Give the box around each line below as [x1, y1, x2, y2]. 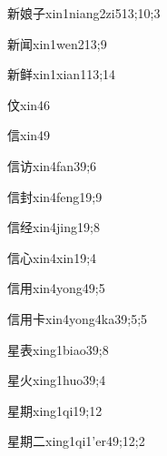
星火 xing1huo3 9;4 [7, 370, 106, 390]
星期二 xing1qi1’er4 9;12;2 [7, 431, 145, 451]
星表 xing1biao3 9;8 [7, 339, 109, 359]
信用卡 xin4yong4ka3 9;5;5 [7, 309, 148, 328]
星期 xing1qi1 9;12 [7, 400, 103, 420]
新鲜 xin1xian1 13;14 [7, 65, 116, 84]
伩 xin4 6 [7, 95, 51, 114]
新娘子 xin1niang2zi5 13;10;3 [7, 4, 161, 22]
